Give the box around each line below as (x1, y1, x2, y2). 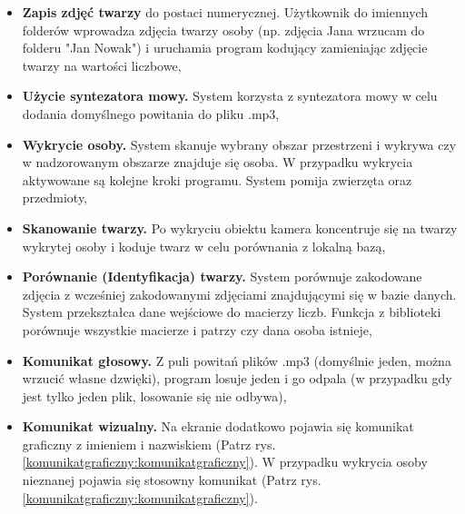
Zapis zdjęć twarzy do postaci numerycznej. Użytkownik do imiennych (22, 3, 429, 21)
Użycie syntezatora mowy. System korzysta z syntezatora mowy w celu (22, 86, 438, 105)
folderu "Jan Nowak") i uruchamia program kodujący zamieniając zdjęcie (22, 38, 428, 57)
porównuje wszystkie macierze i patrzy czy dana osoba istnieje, (22, 320, 372, 339)
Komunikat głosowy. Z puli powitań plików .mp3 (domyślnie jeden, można (22, 351, 451, 370)
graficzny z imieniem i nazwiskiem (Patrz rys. (22, 434, 276, 453)
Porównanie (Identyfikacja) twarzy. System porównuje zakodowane (22, 267, 422, 286)
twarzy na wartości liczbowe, (22, 55, 182, 74)
